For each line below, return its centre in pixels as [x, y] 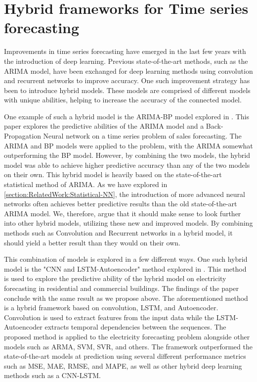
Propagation [22, 136]
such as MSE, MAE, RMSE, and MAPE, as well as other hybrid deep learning [123, 365]
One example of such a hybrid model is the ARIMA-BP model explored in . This [127, 116]
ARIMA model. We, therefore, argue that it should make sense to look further [123, 213]
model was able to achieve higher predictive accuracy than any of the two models [127, 165]
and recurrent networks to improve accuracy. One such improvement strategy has [127, 80]
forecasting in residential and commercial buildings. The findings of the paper [121, 288]
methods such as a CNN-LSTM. [53, 375]
